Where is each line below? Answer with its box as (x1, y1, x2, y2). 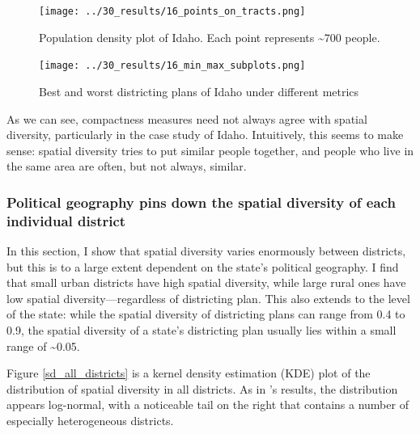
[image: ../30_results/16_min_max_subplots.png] (39, 60, 306, 72)
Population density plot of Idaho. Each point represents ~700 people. (39, 28, 380, 45)
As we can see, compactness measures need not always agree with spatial (6, 110, 367, 127)
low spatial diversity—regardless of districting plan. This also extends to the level (6, 289, 410, 306)
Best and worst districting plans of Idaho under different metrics (39, 82, 359, 99)
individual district (6, 210, 126, 230)
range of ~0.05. (6, 337, 80, 354)
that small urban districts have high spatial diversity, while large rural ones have (6, 274, 406, 291)
